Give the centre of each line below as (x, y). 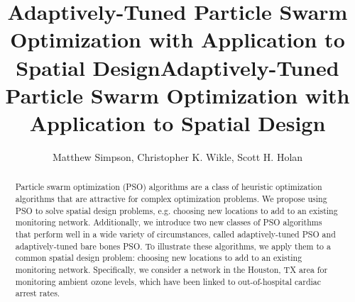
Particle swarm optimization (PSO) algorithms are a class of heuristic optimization (169, 187)
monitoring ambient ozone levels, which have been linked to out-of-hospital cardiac (168, 281)
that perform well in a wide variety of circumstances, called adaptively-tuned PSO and (175, 234)
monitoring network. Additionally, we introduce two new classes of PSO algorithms (169, 222)
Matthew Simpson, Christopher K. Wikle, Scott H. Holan (177, 156)
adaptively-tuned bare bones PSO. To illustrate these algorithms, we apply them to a (173, 246)
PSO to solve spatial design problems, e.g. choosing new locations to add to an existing (176, 210)
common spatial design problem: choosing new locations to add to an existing (159, 258)
